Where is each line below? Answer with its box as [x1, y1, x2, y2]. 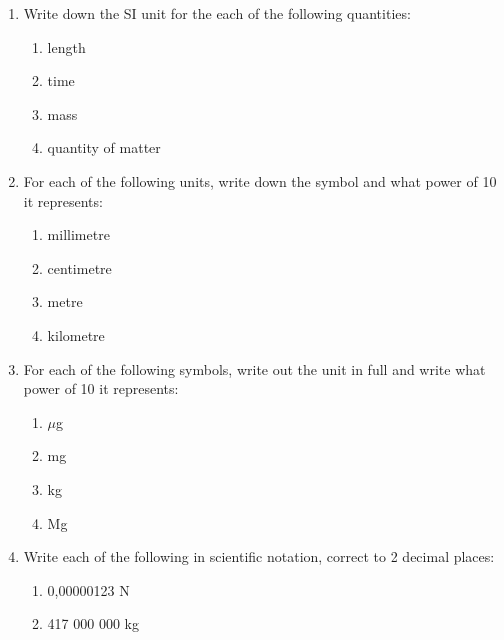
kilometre [47, 324, 105, 345]
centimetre [47, 257, 112, 278]
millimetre [47, 224, 110, 245]
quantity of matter [47, 137, 161, 158]
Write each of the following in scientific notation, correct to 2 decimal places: [23, 546, 495, 567]
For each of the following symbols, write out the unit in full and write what [23, 358, 486, 379]
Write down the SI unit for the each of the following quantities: [23, 3, 411, 23]
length [47, 36, 86, 57]
